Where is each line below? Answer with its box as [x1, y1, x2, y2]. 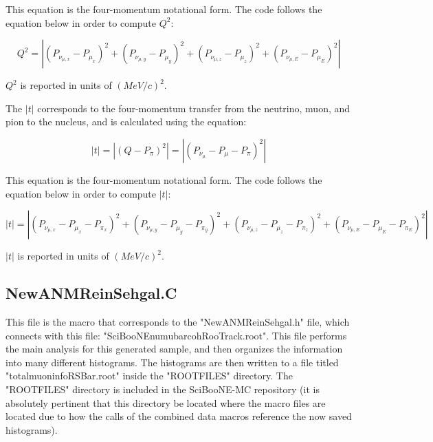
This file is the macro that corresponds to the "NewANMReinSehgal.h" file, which [5, 314, 350, 328]
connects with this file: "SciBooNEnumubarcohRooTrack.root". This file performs [5, 328, 347, 342]
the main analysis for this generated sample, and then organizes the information [5, 341, 343, 356]
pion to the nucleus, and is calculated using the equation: [5, 114, 247, 129]
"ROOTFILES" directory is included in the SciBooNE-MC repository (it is [5, 381, 320, 396]
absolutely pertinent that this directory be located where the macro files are [5, 395, 326, 410]
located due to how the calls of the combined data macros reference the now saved [5, 409, 352, 423]
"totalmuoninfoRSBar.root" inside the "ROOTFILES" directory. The [5, 368, 293, 383]
